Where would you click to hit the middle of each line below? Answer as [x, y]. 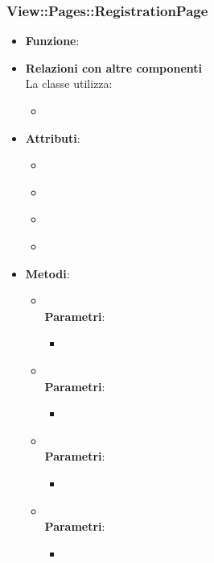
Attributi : [53, 138]
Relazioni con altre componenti [114, 67]
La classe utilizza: [69, 83]
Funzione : [52, 41]
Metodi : [47, 273]
